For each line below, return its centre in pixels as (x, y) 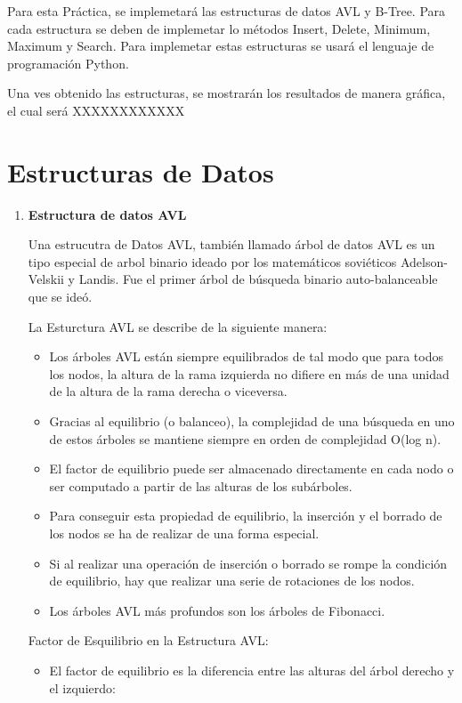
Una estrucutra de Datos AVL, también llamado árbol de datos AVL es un (231, 244)
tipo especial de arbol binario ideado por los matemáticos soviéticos (212, 261)
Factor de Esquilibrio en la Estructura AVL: (148, 640)
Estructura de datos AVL (107, 214)
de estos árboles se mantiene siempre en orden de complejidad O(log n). (245, 438)
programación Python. (68, 63)
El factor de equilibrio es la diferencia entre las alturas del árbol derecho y (252, 670)
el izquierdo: (82, 687)
